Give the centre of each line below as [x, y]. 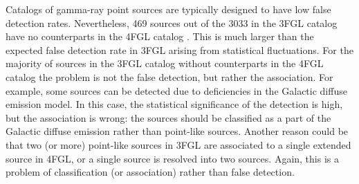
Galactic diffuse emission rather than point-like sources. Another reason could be [177, 131]
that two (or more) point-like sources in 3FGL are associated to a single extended [178, 144]
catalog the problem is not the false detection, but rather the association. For [169, 76]
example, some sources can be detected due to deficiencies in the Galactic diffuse [176, 90]
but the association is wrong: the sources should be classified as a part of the [168, 117]
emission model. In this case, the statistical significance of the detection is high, [174, 104]
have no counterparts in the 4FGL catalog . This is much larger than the [160, 36]
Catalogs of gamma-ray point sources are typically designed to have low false [168, 9]
